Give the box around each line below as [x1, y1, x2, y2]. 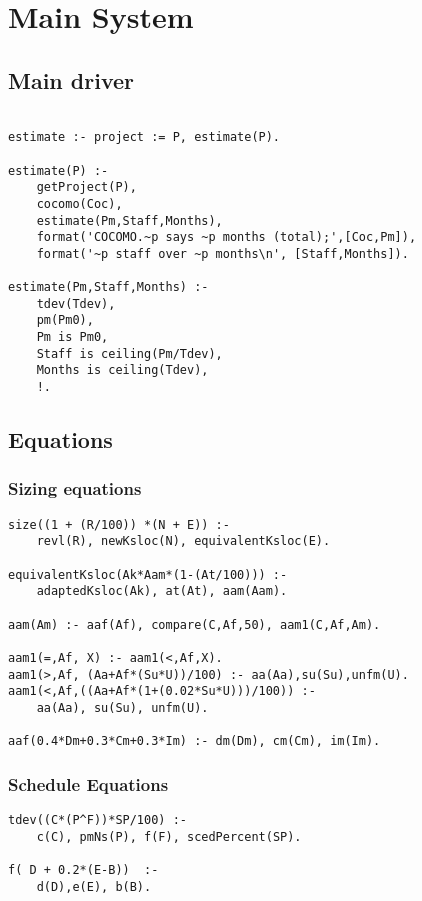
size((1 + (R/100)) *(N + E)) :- [8, 517, 230, 532]
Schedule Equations [8, 771, 169, 796]
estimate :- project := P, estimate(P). [8, 130, 281, 145]
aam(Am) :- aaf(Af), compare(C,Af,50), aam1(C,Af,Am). [8, 617, 381, 632]
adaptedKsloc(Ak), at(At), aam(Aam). [36, 584, 288, 599]
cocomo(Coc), [36, 196, 123, 211]
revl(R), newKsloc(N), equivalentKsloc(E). [36, 534, 331, 549]
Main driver [8, 64, 134, 95]
